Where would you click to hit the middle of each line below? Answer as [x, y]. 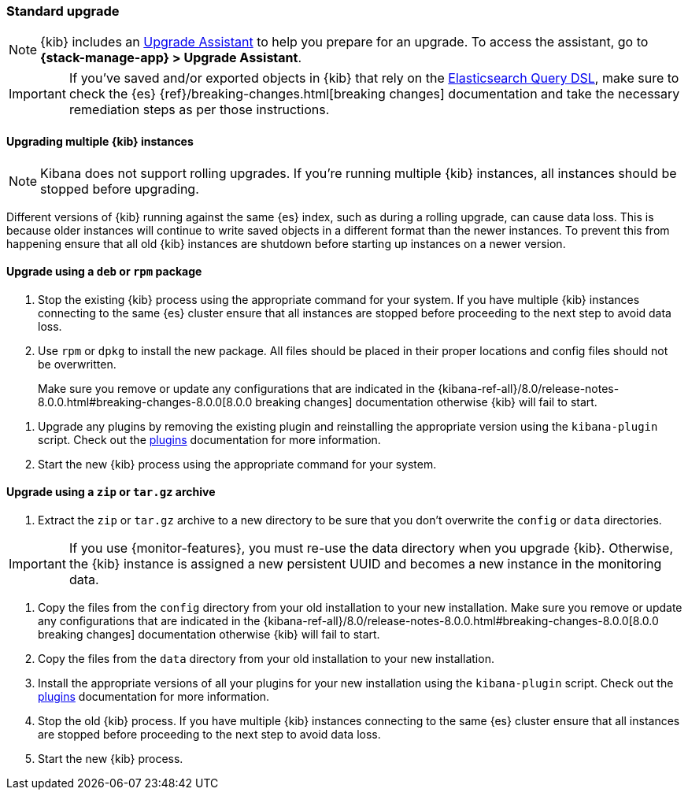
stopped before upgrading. [120, 189]
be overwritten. [77, 364]
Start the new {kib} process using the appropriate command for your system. [237, 464]
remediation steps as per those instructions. [199, 110]
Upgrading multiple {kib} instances [100, 141]
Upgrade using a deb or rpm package [104, 272]
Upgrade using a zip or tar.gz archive [111, 492]
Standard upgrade [63, 11]
